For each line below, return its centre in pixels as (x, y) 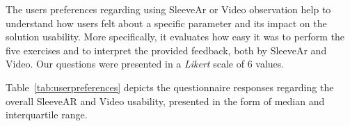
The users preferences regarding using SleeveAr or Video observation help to (168, 9)
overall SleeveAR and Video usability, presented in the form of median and (165, 101)
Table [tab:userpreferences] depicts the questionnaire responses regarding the (170, 87)
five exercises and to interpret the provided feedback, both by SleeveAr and (166, 50)
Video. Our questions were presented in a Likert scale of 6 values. (145, 64)
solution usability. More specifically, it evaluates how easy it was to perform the (175, 37)
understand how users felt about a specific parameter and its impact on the (166, 23)
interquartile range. (47, 115)
